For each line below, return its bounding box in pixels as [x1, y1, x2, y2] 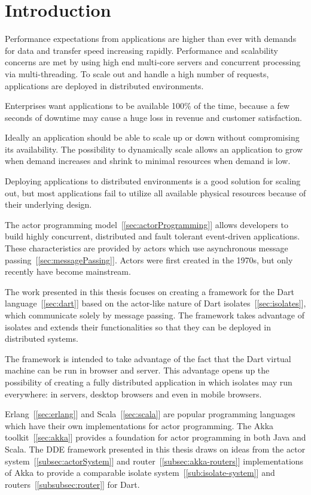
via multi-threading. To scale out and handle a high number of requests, [5, 67, 269, 80]
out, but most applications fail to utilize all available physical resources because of [5, 186, 306, 199]
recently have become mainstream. [5, 265, 131, 278]
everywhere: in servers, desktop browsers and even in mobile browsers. [5, 387, 262, 400]
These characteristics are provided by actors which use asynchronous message [5, 242, 288, 254]
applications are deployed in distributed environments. [5, 79, 204, 92]
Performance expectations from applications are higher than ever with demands [5, 32, 297, 45]
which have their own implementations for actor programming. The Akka [5, 419, 274, 432]
